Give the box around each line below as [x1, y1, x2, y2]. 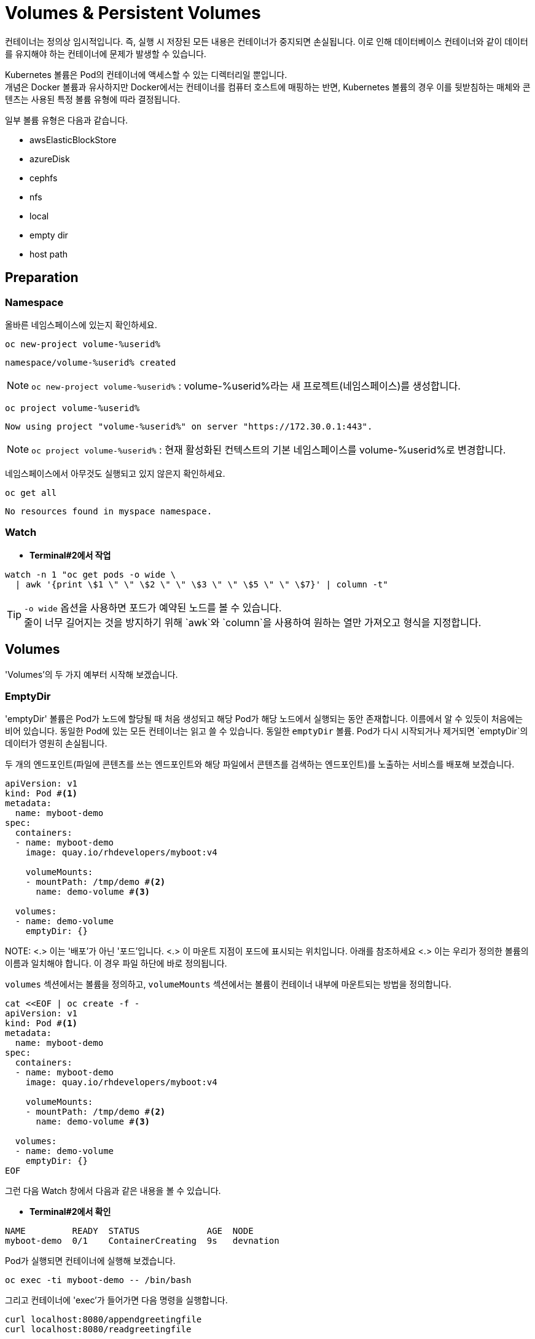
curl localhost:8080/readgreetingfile [5, 1324, 192, 1335]
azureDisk [29, 153, 70, 164]
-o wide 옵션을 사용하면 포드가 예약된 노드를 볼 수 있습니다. [24, 601, 282, 614]
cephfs [29, 172, 58, 183]
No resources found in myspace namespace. [5, 506, 213, 516]
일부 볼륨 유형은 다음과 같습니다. [5, 114, 128, 125]
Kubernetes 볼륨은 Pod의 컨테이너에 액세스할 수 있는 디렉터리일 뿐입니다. [5, 69, 287, 80]
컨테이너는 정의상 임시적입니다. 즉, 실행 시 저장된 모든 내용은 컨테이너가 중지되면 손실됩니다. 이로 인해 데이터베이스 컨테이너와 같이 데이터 [5, 36, 528, 47]
